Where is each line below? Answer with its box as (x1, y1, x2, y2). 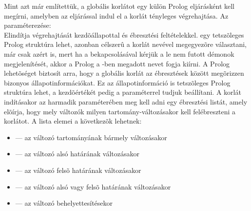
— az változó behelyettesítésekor (15, 198, 113, 208)
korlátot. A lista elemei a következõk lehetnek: (4, 116, 142, 126)
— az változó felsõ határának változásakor (15, 165, 141, 175)
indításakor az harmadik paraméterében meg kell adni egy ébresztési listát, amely (4, 96, 248, 106)
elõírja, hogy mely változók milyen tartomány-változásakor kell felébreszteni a (4, 106, 236, 116)
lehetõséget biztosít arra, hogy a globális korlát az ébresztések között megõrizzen (4, 68, 244, 78)
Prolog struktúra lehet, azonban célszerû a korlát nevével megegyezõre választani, (4, 39, 247, 49)
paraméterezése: (4, 20, 51, 30)
